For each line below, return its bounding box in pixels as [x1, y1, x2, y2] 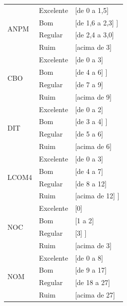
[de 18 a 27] [75, 277, 110, 288]
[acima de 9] [75, 91, 112, 102]
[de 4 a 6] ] [75, 66, 108, 77]
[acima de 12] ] [75, 190, 120, 201]
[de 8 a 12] [75, 178, 107, 188]
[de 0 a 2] [75, 104, 103, 114]
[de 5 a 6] [75, 129, 103, 139]
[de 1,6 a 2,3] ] [75, 17, 119, 27]
